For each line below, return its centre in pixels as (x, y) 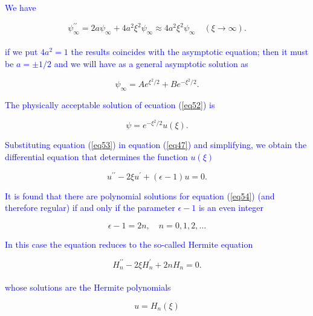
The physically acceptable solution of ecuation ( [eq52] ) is (110, 105)
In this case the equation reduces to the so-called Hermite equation (129, 244)
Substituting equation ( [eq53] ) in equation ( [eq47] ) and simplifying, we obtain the (156, 145)
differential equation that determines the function (96, 156)
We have (21, 7)
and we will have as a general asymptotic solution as (151, 64)
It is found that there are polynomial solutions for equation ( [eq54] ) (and (140, 195)
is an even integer (231, 208)
